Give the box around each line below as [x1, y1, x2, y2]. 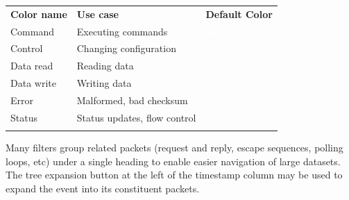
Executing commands [76, 24, 168, 38]
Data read [10, 58, 53, 73]
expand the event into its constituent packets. [6, 181, 200, 195]
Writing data [76, 76, 132, 90]
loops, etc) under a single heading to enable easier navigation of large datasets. [6, 153, 341, 168]
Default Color [205, 6, 273, 21]
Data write [10, 76, 56, 90]
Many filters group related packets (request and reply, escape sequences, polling [6, 140, 343, 155]
